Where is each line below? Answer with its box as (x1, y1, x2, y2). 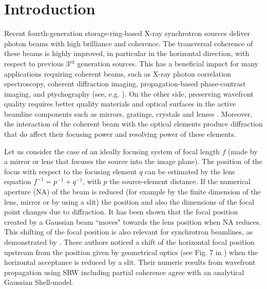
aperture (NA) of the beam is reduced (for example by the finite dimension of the (4, 186, 261, 197)
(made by (228, 146, 258, 156)
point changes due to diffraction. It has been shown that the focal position (4, 206, 238, 217)
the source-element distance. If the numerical (109, 176, 251, 187)
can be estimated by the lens (145, 166, 235, 176)
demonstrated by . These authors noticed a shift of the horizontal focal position (4, 237, 255, 247)
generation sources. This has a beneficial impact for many (77, 58, 259, 68)
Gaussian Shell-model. (4, 277, 74, 287)
